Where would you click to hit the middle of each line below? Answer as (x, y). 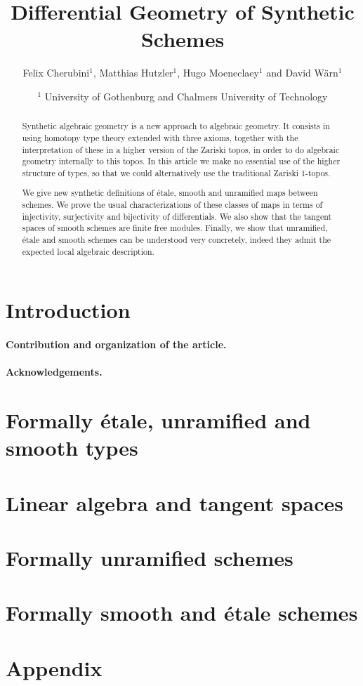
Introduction (68, 310)
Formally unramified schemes (150, 558)
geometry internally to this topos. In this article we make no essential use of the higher (181, 161)
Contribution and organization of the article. (116, 344)
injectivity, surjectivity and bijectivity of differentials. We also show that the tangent (177, 216)
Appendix (54, 667)
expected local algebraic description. (88, 251)
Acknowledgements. (54, 372)
